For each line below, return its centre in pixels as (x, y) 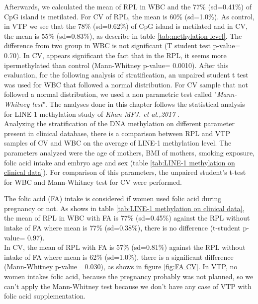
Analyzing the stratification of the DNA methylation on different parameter (120, 123)
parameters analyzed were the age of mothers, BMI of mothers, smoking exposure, (129, 152)
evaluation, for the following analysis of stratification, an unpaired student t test (126, 75)
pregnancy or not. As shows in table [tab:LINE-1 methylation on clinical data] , (124, 208)
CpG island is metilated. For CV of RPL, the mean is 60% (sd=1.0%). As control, (129, 16)
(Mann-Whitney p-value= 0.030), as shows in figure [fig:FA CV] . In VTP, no (121, 266)
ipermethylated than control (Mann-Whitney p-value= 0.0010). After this (116, 65)
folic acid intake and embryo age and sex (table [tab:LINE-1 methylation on (120, 162)
